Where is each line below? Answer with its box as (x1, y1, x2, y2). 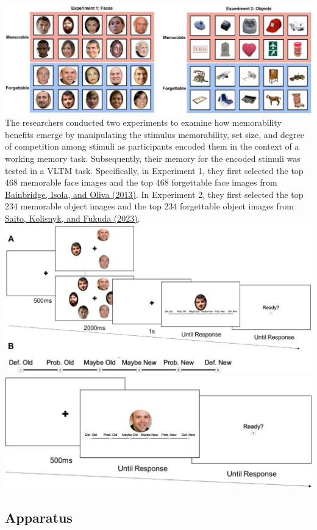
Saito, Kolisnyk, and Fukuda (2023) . (5, 212, 140, 224)
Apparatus (5, 508, 73, 527)
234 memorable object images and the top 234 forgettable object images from (5, 200, 294, 212)
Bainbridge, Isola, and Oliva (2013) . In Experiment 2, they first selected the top (5, 187, 304, 200)
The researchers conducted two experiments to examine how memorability (5, 116, 282, 129)
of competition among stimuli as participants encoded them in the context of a (5, 140, 299, 153)
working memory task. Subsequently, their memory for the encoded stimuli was (5, 152, 301, 165)
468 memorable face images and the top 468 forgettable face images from (5, 176, 277, 189)
